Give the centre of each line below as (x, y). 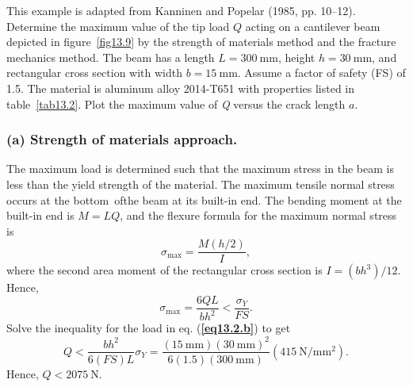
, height (296, 57)
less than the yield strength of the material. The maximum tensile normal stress (201, 184)
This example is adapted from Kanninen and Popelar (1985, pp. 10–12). (181, 10)
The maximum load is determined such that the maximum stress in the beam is (200, 169)
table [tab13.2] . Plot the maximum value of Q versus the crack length (176, 103)
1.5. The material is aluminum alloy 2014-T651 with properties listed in (181, 88)
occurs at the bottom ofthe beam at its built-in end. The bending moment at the (204, 199)
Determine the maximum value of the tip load (118, 26)
